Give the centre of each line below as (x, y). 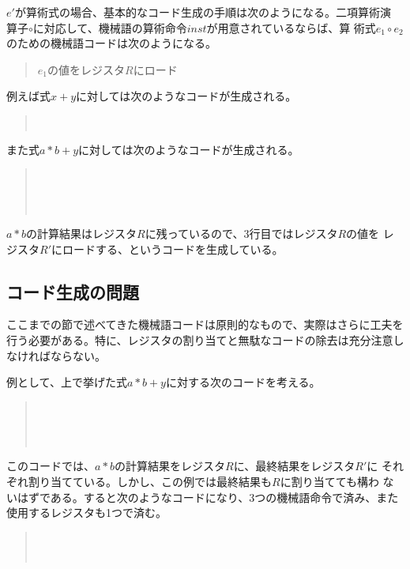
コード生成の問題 (73, 291)
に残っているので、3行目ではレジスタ (241, 233)
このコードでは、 (51, 466)
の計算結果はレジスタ (82, 233)
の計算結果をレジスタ (170, 466)
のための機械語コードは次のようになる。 (111, 43)
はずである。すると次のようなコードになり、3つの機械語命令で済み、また (208, 497)
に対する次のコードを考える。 (243, 382)
